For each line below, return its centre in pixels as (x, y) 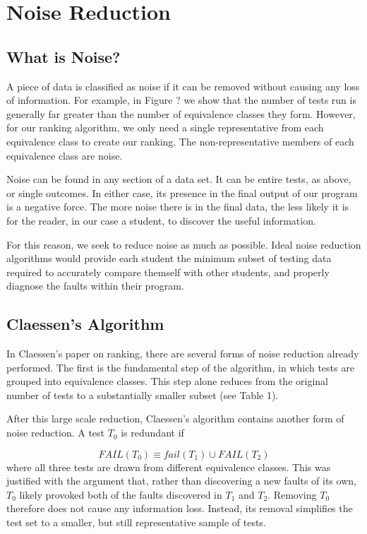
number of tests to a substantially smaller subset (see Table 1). (143, 394)
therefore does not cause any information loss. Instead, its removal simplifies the (180, 508)
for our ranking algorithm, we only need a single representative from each (165, 127)
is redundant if (152, 433)
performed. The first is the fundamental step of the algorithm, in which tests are (180, 367)
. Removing (292, 494)
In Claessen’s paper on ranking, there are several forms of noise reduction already (183, 354)
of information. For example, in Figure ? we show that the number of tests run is (181, 100)
